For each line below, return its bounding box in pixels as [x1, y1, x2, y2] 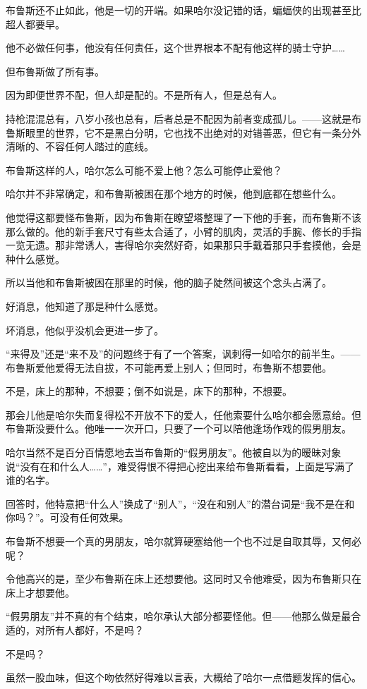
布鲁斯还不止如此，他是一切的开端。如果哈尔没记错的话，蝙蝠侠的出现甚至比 [6, 3, 361, 17]
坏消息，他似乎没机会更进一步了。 [6, 322, 164, 337]
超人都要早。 [6, 16, 65, 31]
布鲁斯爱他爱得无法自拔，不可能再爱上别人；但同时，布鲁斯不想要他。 [6, 360, 332, 374]
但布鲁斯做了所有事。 [6, 63, 104, 78]
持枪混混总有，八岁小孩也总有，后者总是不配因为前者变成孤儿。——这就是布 [6, 111, 361, 126]
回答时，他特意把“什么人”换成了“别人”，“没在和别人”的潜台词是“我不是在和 [6, 496, 355, 511]
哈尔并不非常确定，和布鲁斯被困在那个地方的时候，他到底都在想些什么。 [6, 186, 342, 201]
